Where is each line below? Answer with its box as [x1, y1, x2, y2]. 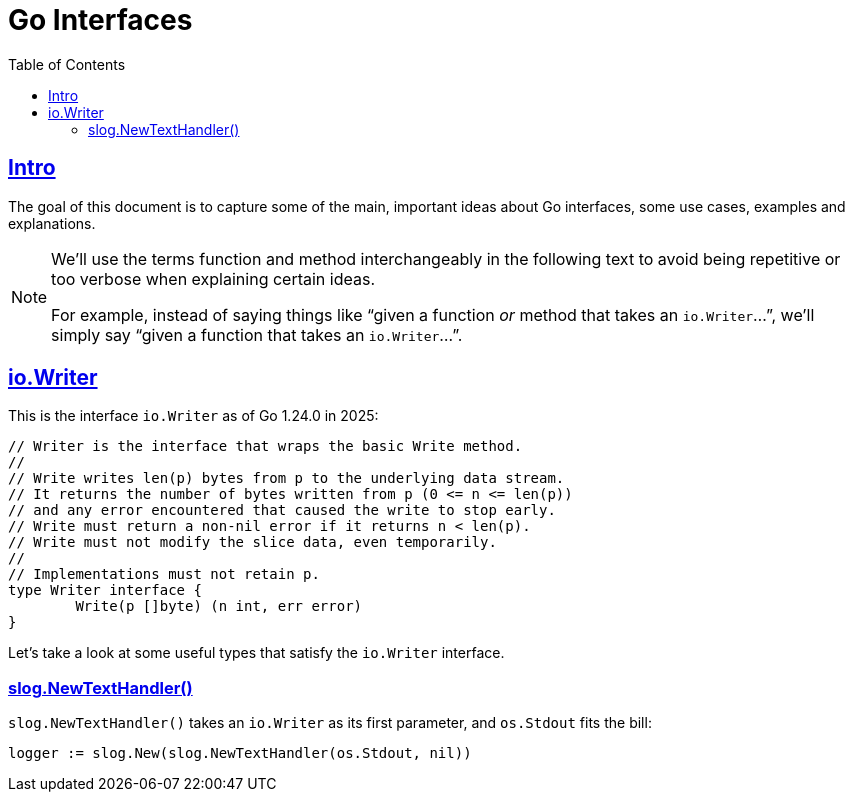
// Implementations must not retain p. [8, 566, 320, 583]
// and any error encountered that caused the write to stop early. [8, 502, 556, 519]
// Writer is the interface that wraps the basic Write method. [8, 438, 523, 455]
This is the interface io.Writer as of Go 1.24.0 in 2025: [8, 407, 379, 425]
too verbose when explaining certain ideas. [51, 268, 375, 289]
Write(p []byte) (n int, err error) [75, 598, 363, 615]
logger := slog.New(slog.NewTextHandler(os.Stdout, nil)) [8, 745, 472, 762]
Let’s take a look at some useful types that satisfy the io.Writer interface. [8, 644, 505, 662]
